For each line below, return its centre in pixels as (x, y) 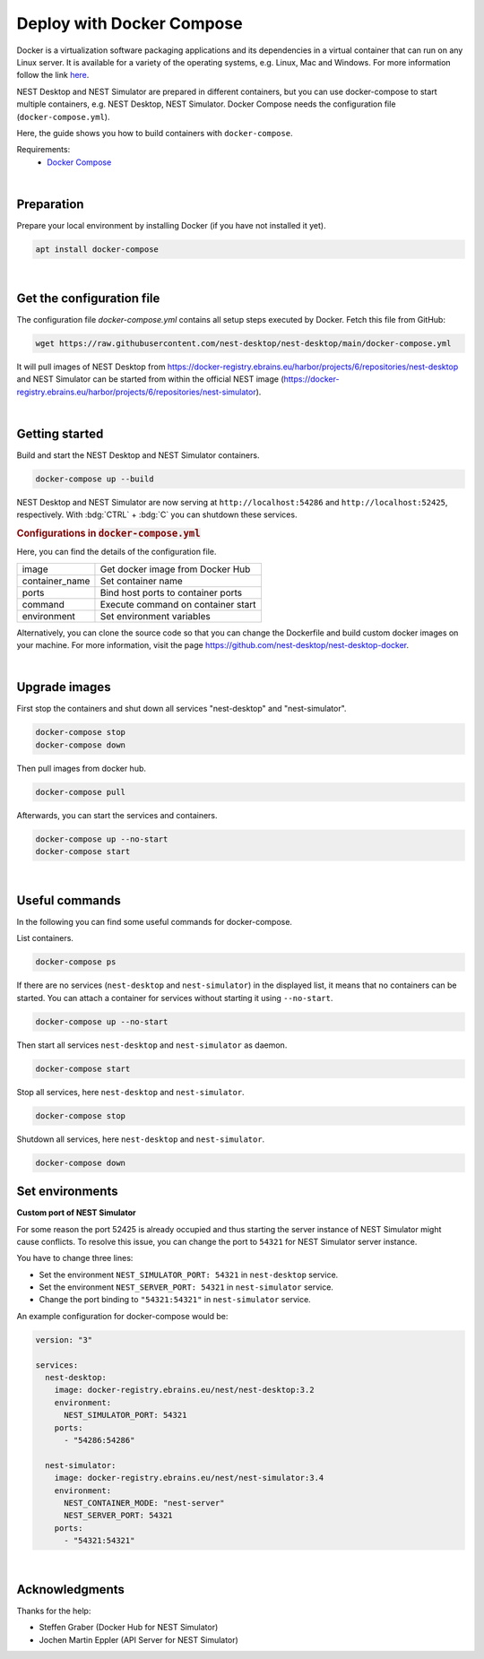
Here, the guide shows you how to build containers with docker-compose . (155, 133)
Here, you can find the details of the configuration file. (117, 552)
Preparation (50, 204)
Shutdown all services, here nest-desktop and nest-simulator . (141, 1139)
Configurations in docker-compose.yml (108, 533)
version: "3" (64, 1339)
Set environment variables (155, 616)
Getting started (60, 433)
